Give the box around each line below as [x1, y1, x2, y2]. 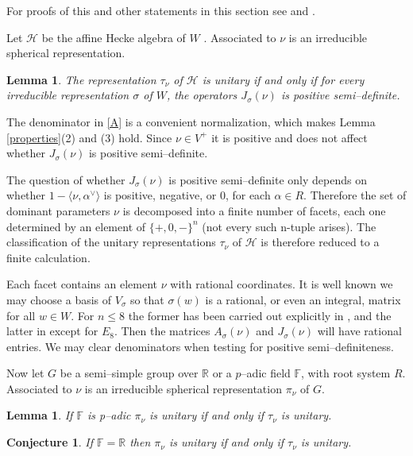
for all [6, 307, 36, 323]
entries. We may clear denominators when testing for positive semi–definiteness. [6, 338, 394, 354]
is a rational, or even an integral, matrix [205, 291, 401, 307]
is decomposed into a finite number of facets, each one [122, 202, 386, 218]
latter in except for [6, 323, 98, 339]
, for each [225, 187, 271, 203]
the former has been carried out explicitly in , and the [128, 307, 392, 323]
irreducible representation [6, 87, 129, 103]
